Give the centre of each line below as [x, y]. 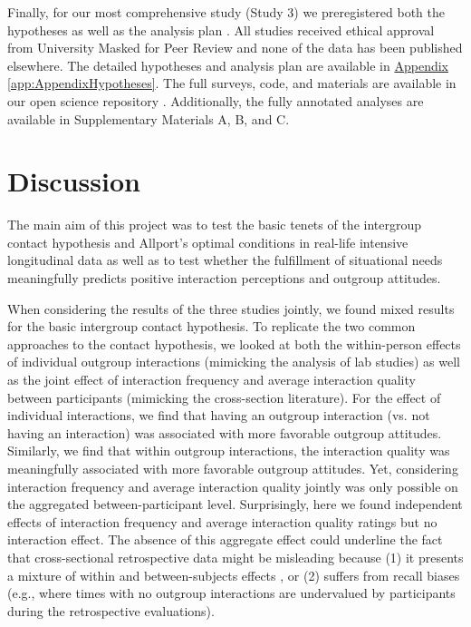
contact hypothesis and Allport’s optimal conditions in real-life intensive [208, 242]
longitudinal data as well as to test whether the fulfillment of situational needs [225, 260]
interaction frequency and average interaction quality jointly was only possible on [233, 486]
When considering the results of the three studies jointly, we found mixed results [231, 308]
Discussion [74, 181]
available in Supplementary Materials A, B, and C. [149, 118]
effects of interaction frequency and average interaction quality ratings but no [222, 521]
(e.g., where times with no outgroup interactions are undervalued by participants [231, 593]
